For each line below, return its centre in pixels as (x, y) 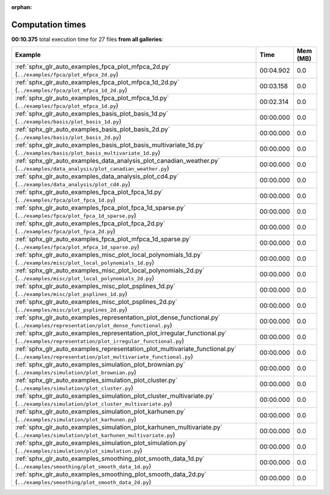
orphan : (22, 7)
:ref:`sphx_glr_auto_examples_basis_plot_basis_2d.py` (93, 130)
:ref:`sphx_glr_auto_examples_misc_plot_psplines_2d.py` (96, 302)
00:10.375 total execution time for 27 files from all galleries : (87, 39)
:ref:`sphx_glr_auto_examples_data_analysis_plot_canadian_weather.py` (117, 161)
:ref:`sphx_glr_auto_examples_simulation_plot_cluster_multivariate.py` (115, 396)
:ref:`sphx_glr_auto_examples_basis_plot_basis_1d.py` (91, 114)
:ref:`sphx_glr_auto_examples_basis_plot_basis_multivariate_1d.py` (110, 145)
